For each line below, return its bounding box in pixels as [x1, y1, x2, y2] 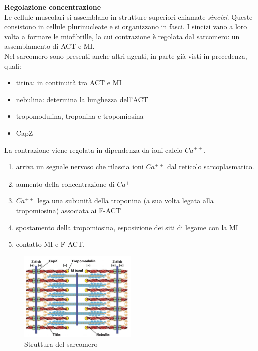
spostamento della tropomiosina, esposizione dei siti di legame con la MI [16, 222, 238, 232]
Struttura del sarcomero [24, 339, 98, 349]
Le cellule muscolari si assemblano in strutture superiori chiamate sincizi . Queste [4, 11, 253, 22]
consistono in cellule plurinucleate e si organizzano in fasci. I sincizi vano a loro [4, 21, 247, 32]
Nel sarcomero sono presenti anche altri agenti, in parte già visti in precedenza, [4, 50, 247, 61]
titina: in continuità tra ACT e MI [16, 77, 122, 88]
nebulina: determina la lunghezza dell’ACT [16, 94, 148, 104]
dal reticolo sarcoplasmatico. [167, 161, 254, 172]
